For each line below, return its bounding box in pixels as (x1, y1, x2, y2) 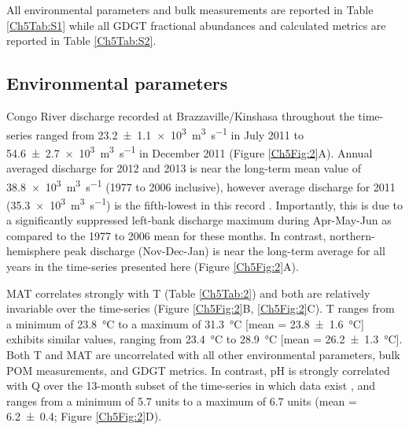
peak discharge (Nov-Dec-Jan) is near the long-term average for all (64, 243, 385, 259)
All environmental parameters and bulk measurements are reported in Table (6, 2, 374, 17)
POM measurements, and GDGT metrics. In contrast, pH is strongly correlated (6, 361, 390, 378)
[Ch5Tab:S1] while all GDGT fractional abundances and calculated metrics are (6, 17, 386, 33)
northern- (329, 227, 375, 243)
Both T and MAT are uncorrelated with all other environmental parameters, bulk (6, 346, 400, 362)
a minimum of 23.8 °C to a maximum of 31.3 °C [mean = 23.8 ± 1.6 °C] (6, 315, 364, 332)
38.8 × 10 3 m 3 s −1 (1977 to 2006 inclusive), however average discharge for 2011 (6, 176, 396, 195)
